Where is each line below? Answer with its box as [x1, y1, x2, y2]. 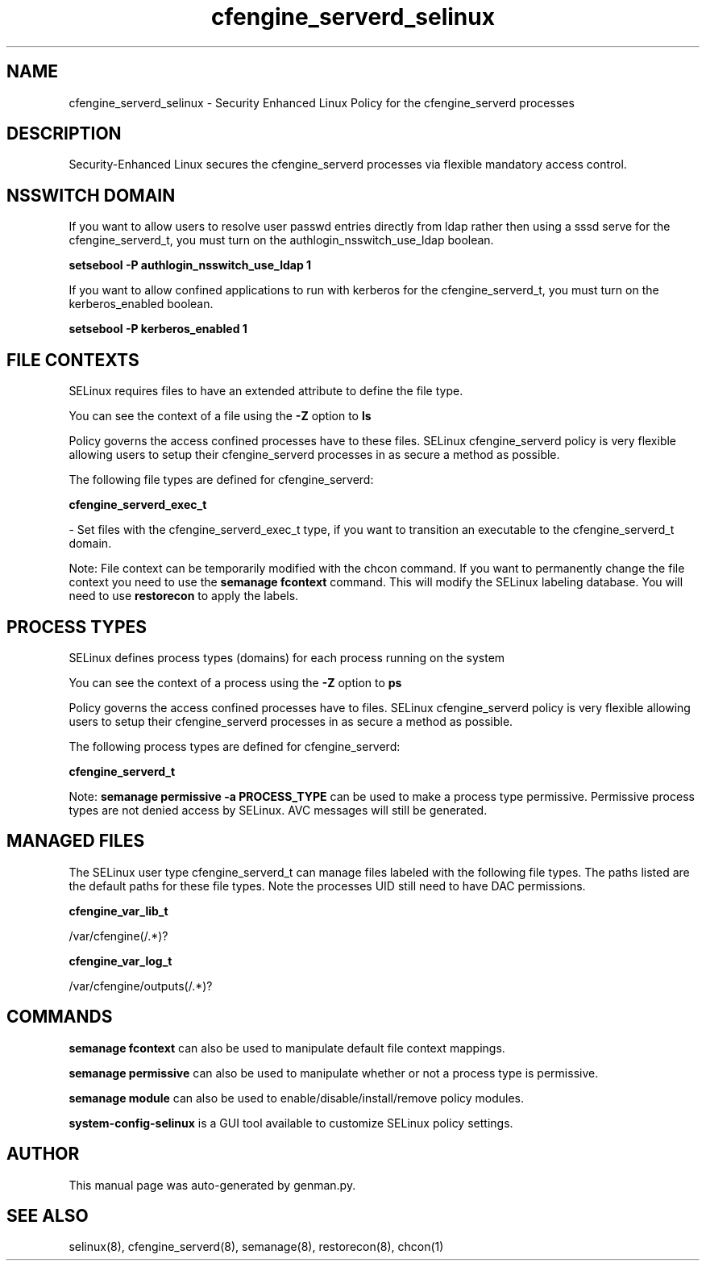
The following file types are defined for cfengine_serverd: [69, 473, 374, 487]
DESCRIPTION [6, 123, 122, 144]
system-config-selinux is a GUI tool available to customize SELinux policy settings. [69, 1115, 513, 1130]
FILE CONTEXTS [6, 349, 139, 370]
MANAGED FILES [6, 831, 145, 852]
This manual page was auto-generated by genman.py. [69, 1177, 356, 1192]
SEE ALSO [6, 1205, 89, 1226]
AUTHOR [6, 1144, 80, 1165]
